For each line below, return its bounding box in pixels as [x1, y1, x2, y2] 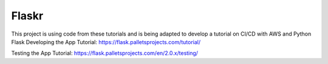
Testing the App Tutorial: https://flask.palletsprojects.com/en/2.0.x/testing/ [11, 50, 199, 57]
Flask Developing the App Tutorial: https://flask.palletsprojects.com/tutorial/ [11, 38, 200, 45]
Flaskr [11, 9, 44, 22]
